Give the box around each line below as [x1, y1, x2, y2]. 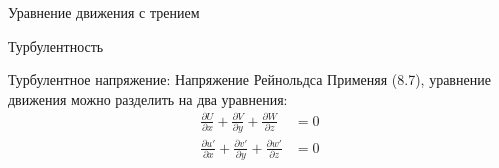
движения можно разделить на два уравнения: [8, 88, 288, 109]
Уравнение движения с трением [8, 2, 200, 22]
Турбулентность [8, 35, 104, 56]
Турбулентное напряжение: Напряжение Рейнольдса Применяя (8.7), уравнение [8, 69, 491, 90]
